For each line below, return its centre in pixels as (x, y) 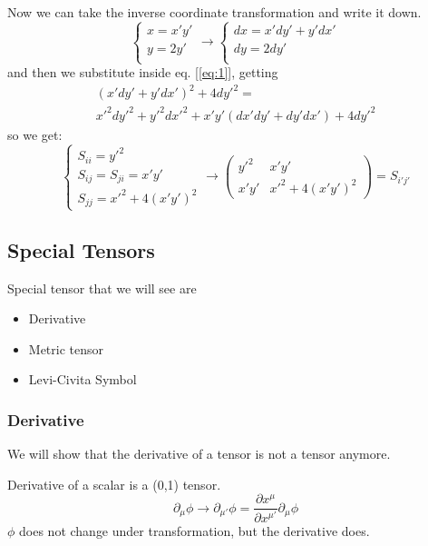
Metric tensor (66, 348)
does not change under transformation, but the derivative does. (195, 530)
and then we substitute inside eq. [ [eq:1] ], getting (143, 72)
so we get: (35, 134)
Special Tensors (81, 249)
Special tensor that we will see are (102, 288)
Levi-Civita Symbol (83, 379)
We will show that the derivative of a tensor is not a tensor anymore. (199, 454)
